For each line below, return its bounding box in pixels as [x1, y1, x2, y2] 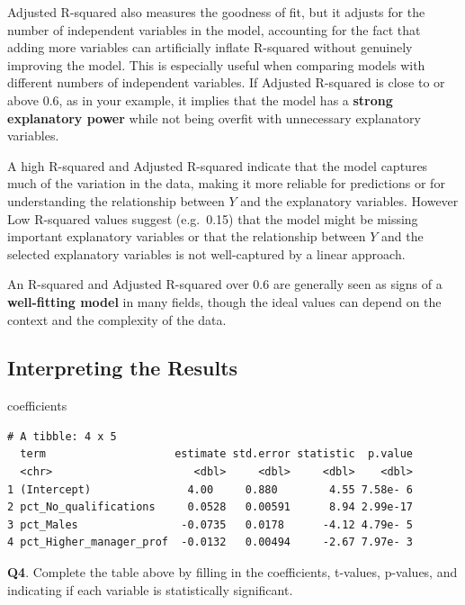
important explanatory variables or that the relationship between [7, 227, 366, 246]
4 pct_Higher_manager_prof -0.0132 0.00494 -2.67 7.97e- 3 [7, 536, 414, 549]
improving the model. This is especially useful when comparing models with [7, 55, 425, 74]
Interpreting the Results [7, 354, 238, 382]
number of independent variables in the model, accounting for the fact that [7, 20, 421, 39]
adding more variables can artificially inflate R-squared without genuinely [7, 38, 413, 57]
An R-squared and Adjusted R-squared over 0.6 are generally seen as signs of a [7, 275, 443, 293]
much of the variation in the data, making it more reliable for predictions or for [7, 174, 445, 193]
